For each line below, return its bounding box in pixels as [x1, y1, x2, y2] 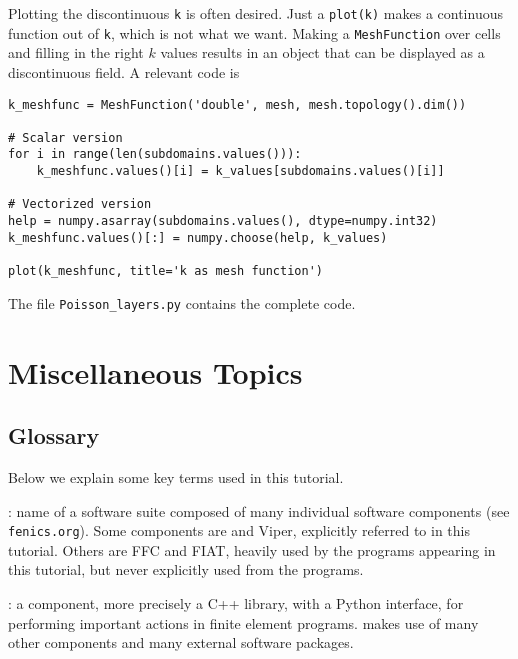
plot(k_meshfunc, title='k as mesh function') [8, 264, 323, 279]
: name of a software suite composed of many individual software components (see [8, 500, 510, 521]
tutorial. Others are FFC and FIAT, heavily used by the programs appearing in [8, 539, 496, 560]
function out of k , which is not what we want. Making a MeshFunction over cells [8, 22, 501, 43]
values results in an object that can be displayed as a [160, 42, 485, 63]
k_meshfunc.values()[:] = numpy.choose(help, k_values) [8, 230, 388, 245]
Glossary [8, 420, 100, 451]
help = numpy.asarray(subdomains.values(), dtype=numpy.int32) [8, 214, 438, 229]
